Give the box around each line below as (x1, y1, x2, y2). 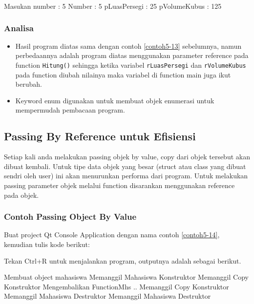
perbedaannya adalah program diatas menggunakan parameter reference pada (15, 50, 249, 60)
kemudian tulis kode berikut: (4, 239, 90, 249)
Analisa (4, 21, 34, 34)
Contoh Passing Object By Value (4, 210, 137, 223)
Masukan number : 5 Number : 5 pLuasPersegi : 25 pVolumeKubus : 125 (4, 1, 222, 11)
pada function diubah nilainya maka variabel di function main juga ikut (15, 69, 231, 79)
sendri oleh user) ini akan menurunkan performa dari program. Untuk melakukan (4, 171, 248, 181)
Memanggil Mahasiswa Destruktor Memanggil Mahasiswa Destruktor (4, 291, 211, 301)
